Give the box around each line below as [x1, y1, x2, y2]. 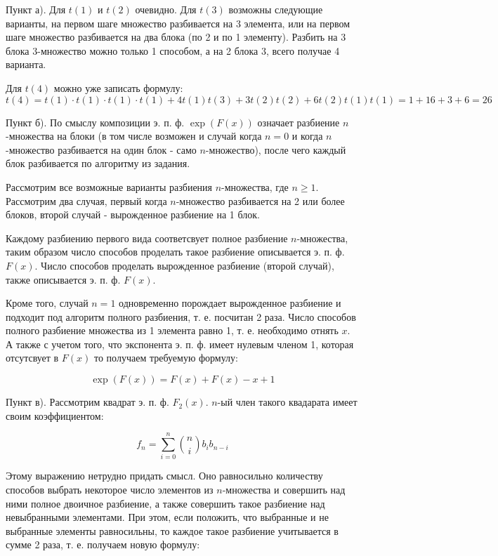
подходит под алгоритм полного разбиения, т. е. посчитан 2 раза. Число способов [6, 309, 356, 324]
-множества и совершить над [222, 482, 346, 496]
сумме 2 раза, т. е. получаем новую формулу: [6, 537, 200, 552]
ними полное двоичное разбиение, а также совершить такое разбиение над [6, 496, 325, 510]
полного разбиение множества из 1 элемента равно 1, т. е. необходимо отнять [6, 323, 339, 338]
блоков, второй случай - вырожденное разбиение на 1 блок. [6, 207, 260, 222]
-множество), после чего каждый [205, 142, 346, 157]
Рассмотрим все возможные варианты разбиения [6, 179, 213, 194]
